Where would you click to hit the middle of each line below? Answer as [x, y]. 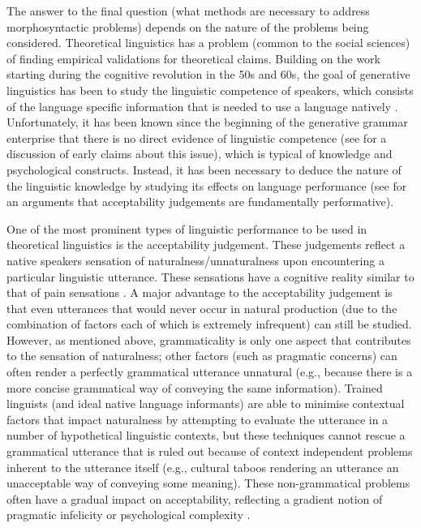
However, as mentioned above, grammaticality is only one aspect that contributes [209, 339]
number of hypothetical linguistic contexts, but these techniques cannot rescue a [206, 435]
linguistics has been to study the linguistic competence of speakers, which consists [210, 90]
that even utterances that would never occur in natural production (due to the [202, 308]
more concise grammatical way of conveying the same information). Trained [195, 387]
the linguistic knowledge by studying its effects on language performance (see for [207, 185]
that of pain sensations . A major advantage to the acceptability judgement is [200, 292]
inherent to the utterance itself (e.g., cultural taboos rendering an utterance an [203, 467]
